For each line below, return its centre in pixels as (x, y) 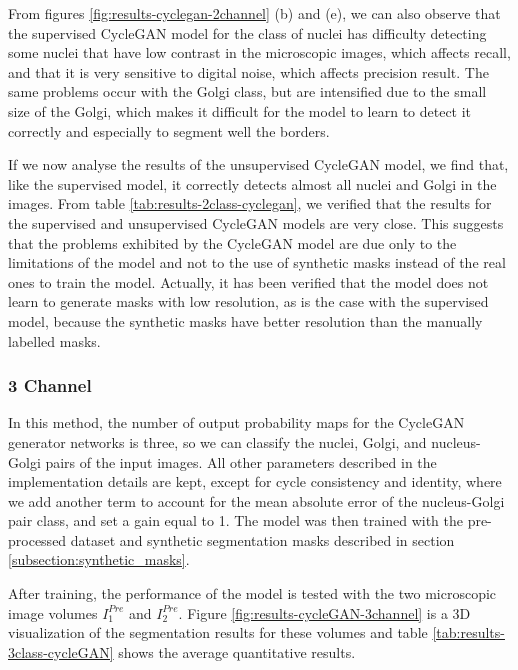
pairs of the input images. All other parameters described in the (241, 461)
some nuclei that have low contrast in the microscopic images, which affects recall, (259, 52)
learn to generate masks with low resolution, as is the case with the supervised (248, 301)
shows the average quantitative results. (237, 651)
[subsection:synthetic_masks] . (99, 559)
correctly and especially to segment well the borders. (169, 130)
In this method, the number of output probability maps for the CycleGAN (236, 422)
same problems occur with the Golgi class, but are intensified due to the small (247, 91)
